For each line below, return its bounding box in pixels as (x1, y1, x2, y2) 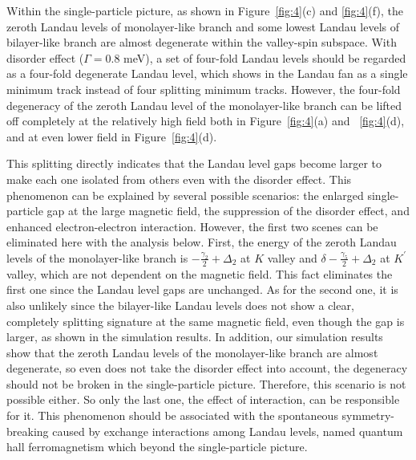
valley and (267, 249, 317, 266)
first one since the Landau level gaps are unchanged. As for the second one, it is (6, 281, 398, 298)
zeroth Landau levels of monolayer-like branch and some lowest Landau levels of (6, 18, 399, 35)
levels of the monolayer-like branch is (6, 249, 188, 266)
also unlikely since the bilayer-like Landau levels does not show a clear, (6, 296, 354, 313)
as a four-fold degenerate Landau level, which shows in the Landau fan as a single (6, 65, 408, 82)
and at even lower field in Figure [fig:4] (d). (6, 128, 217, 145)
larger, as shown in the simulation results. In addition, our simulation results (6, 328, 383, 345)
